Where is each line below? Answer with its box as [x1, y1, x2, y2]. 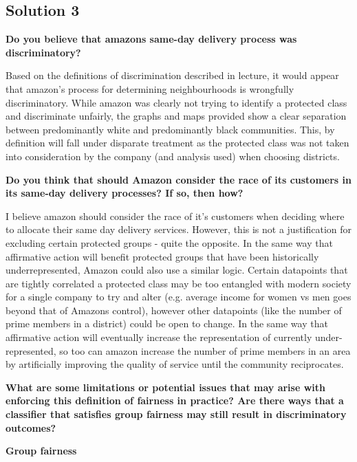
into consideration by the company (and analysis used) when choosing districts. [6, 148, 340, 163]
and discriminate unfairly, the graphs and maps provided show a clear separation [6, 109, 347, 123]
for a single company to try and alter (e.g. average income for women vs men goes [6, 289, 351, 304]
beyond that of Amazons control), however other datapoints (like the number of [6, 302, 342, 317]
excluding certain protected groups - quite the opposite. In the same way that [6, 235, 333, 250]
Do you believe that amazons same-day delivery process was [6, 32, 297, 46]
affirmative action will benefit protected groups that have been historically [6, 249, 319, 263]
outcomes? [6, 420, 56, 434]
